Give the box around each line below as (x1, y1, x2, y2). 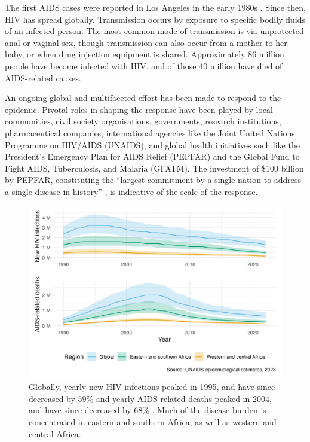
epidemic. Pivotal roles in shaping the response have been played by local (5, 103, 273, 115)
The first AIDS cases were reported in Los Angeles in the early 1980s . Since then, (5, 1, 306, 13)
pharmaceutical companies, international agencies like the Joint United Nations (5, 126, 295, 139)
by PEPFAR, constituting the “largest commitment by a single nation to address (5, 173, 302, 186)
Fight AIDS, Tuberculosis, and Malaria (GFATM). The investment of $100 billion (5, 161, 304, 174)
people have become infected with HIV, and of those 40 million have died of (5, 59, 283, 72)
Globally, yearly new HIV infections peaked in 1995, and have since (29, 380, 275, 393)
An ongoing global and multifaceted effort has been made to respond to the (5, 92, 281, 104)
